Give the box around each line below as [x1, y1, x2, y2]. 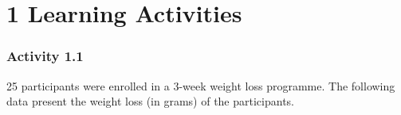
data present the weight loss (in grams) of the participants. [6, 93, 294, 109]
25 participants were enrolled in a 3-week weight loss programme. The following [6, 77, 395, 94]
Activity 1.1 [6, 46, 84, 66]
